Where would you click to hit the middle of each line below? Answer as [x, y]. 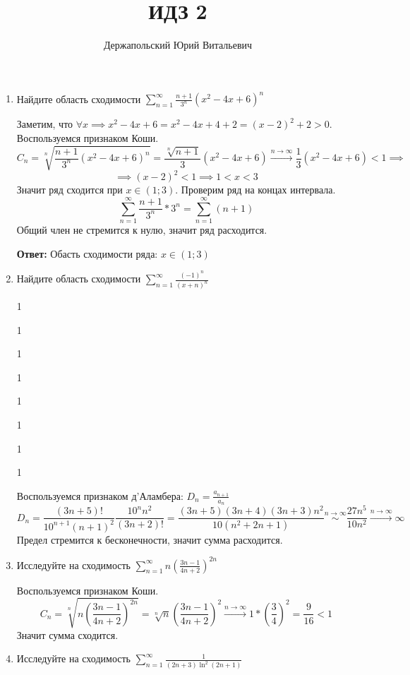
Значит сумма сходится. [67, 634]
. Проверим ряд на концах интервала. [255, 190]
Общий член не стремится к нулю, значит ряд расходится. [142, 230]
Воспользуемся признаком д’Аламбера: [100, 495]
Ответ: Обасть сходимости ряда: [87, 253]
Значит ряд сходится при [70, 190]
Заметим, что [45, 124]
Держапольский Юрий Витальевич [178, 45]
